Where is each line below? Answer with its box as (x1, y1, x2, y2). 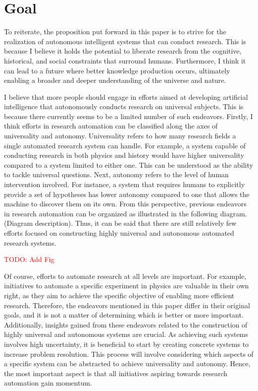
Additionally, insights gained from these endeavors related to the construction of (4, 319, 248, 329)
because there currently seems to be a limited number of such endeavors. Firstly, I (4, 111, 253, 121)
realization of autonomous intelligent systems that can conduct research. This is (4, 36, 246, 46)
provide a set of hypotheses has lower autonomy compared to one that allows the (4, 189, 250, 199)
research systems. (4, 237, 56, 248)
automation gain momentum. (4, 378, 92, 388)
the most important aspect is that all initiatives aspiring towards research (4, 368, 228, 378)
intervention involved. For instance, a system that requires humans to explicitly (4, 179, 245, 190)
